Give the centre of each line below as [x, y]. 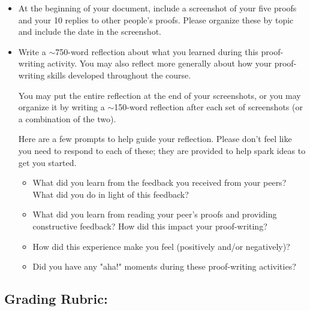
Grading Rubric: [56, 299]
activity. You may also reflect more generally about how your [160, 63]
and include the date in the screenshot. [90, 31]
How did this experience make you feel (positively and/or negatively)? [161, 246]
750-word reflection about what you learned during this [157, 51]
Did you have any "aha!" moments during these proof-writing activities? [164, 266]
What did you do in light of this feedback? [111, 194]
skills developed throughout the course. [119, 75]
